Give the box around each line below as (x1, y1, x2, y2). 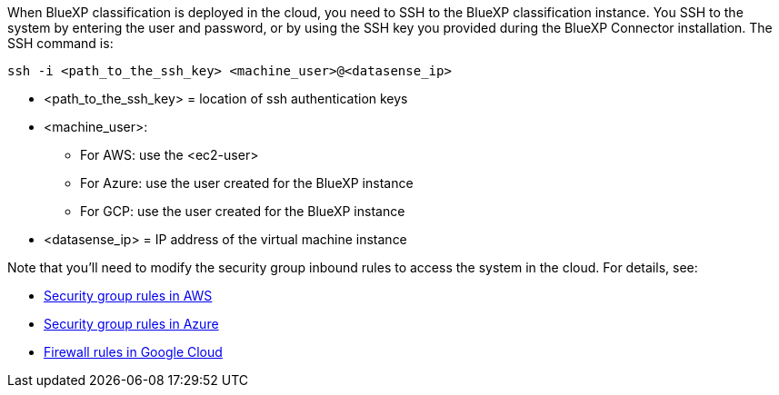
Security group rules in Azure (44, 316, 219, 331)
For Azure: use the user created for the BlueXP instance (80, 175, 414, 191)
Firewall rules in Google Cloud (44, 344, 223, 360)
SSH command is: (7, 35, 114, 51)
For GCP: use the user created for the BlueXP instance (80, 203, 405, 219)
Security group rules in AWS (44, 288, 213, 303)
